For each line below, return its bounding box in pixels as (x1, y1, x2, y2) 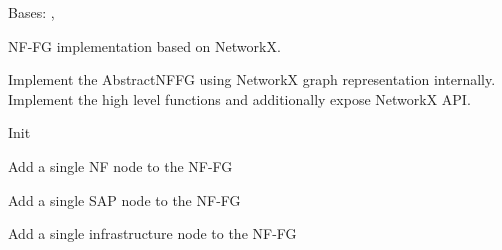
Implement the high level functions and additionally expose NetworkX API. (8, 88, 471, 109)
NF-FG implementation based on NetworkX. (8, 35, 281, 56)
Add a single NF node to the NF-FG (8, 155, 233, 176)
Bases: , (8, 2, 55, 22)
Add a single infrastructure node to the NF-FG (8, 223, 297, 244)
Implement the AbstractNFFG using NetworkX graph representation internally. (8, 69, 496, 90)
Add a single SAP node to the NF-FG (8, 189, 241, 210)
